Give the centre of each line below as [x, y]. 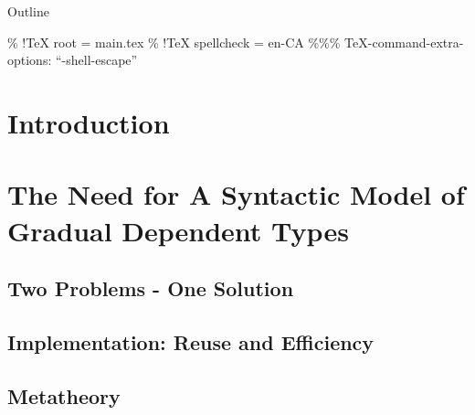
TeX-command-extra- [404, 42]
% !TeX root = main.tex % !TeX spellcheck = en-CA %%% [174, 42]
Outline [28, 11]
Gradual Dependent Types [178, 230]
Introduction [89, 122]
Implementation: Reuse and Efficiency [191, 341]
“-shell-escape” [96, 60]
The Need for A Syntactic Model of [236, 194]
